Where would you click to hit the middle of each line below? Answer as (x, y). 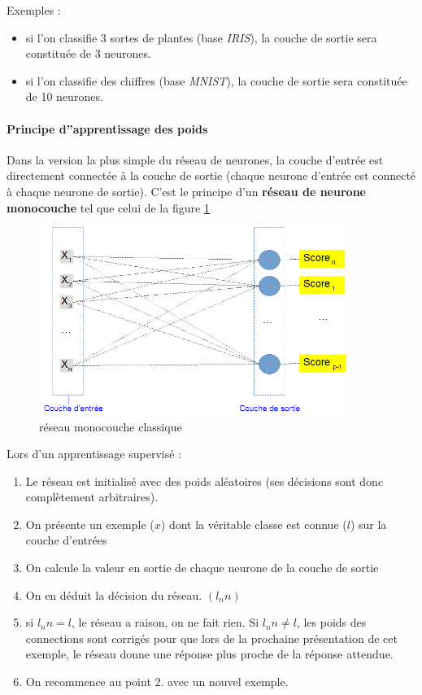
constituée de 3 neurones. (88, 53)
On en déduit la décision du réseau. (114, 594)
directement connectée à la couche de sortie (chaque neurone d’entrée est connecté (211, 175)
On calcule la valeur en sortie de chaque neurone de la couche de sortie (202, 568)
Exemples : (34, 10)
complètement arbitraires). (92, 497)
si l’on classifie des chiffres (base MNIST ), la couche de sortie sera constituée (216, 80)
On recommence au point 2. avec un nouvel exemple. (157, 682)
